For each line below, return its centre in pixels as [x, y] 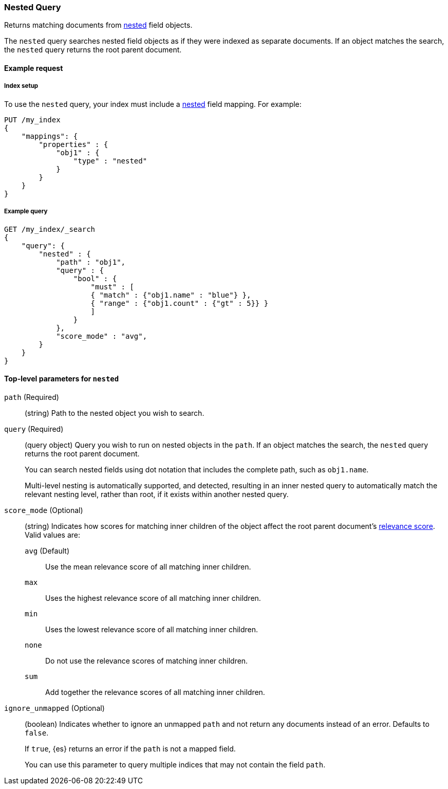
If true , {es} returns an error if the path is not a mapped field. [130, 748]
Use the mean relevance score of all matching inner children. [148, 566]
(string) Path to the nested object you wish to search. [115, 413]
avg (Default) [47, 551]
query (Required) [34, 429]
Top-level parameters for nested [62, 379]
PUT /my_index [32, 120]
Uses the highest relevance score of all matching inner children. [153, 598]
